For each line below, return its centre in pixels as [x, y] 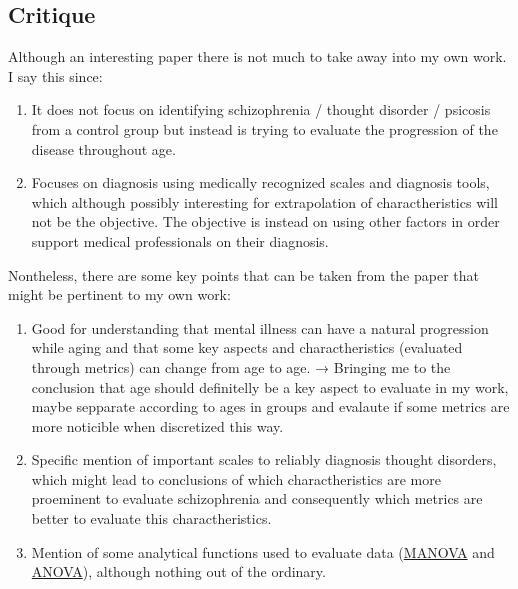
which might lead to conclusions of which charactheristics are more [236, 478]
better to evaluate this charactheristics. [151, 518]
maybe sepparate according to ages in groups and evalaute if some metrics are [270, 406]
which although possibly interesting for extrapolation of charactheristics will [264, 201]
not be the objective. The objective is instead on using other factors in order [265, 221]
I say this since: [55, 75]
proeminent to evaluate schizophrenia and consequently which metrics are [257, 498]
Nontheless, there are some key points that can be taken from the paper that [243, 274]
